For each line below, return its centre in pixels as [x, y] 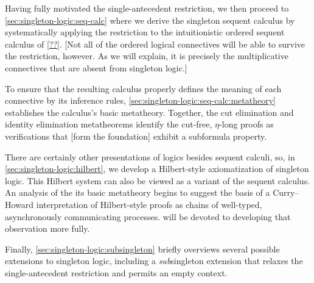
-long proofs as [246, 124]
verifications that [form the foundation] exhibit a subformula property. [136, 136]
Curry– [286, 192]
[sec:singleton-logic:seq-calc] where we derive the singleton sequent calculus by [150, 20]
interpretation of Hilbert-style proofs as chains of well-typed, [149, 204]
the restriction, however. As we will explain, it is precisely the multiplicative [147, 56]
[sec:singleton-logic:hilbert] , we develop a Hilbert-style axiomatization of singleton [157, 169]
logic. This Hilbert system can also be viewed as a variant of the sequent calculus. [158, 180]
